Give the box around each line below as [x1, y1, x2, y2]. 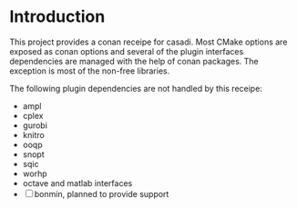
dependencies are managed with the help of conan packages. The [9, 55, 260, 66]
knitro [22, 129, 46, 140]
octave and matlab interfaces [22, 177, 133, 188]
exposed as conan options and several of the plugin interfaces [9, 45, 244, 56]
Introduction [9, 6, 106, 27]
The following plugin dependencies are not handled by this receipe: [9, 83, 262, 94]
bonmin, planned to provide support [34, 188, 169, 199]
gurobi [22, 120, 48, 131]
